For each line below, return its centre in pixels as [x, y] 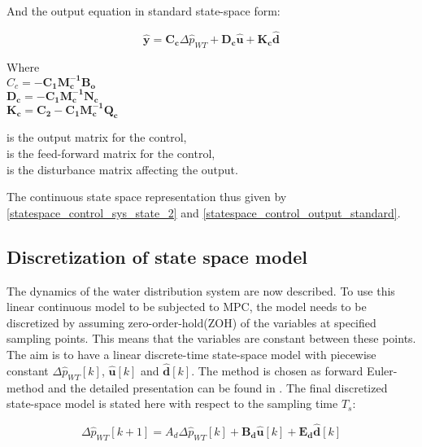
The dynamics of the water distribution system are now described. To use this [201, 290]
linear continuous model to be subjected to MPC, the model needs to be [187, 307]
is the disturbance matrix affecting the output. [122, 169]
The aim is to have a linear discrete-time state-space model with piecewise [191, 354]
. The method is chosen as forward [277, 370]
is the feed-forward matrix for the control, [111, 153]
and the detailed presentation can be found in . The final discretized [218, 387]
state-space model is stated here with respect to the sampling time [172, 403]
